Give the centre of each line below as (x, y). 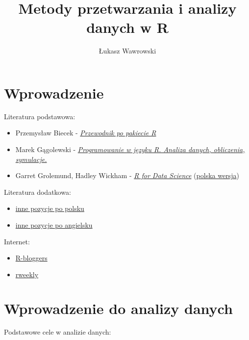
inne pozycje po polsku (50, 208)
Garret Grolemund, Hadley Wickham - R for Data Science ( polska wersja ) (127, 175)
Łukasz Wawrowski (127, 51)
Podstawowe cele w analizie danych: (58, 331)
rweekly (27, 274)
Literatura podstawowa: (40, 116)
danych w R (127, 27)
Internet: (17, 241)
